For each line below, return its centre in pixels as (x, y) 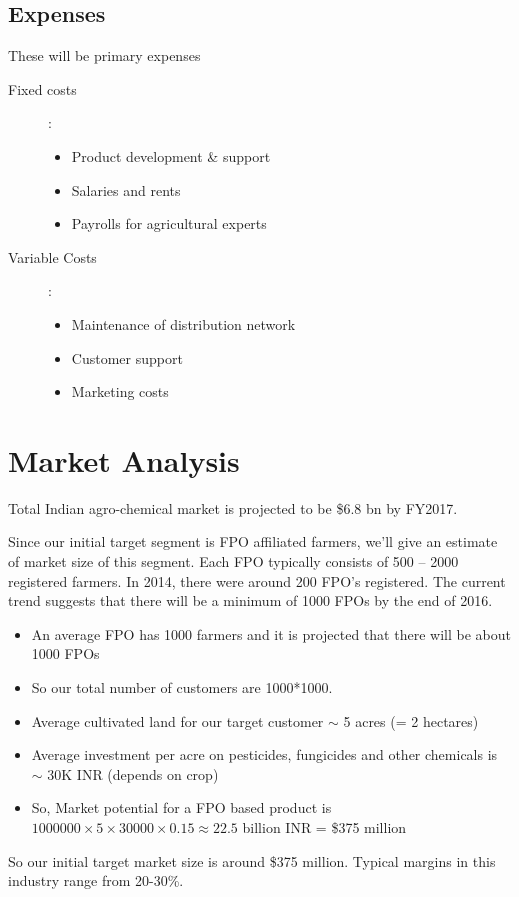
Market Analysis (124, 459)
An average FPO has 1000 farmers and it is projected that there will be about (271, 633)
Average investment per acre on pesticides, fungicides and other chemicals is (264, 754)
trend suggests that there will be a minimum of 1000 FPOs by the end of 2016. (250, 600)
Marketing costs (120, 391)
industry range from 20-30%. (96, 880)
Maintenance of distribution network (183, 323)
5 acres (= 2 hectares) (411, 720)
